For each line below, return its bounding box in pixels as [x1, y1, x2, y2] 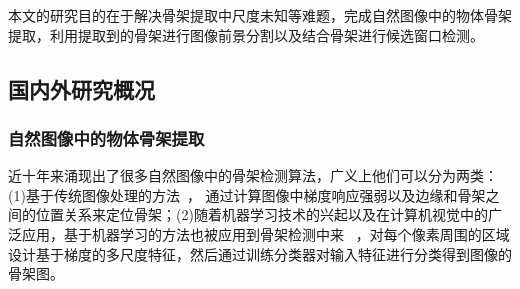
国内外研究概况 [8, 73, 155, 104]
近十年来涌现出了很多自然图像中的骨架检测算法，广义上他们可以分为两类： [8, 165, 498, 186]
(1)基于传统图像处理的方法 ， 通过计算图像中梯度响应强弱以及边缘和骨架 [8, 184, 486, 205]
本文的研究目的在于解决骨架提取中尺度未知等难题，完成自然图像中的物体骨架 [8, 5, 512, 25]
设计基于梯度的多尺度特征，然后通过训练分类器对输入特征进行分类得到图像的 [8, 243, 512, 264]
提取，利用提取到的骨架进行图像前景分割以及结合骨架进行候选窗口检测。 [8, 24, 484, 45]
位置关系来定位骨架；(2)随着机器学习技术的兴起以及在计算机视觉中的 [35, 204, 488, 225]
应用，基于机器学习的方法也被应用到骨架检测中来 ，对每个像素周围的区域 [21, 223, 510, 244]
